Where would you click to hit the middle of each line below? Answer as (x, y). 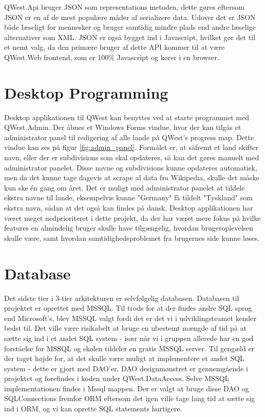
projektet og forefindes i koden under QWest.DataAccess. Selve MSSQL (117, 378)
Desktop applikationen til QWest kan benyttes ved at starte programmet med (127, 117)
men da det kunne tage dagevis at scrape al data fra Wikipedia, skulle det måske (132, 177)
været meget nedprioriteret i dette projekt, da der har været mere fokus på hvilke (132, 217)
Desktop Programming (86, 92)
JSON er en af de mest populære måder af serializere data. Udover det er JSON (130, 17)
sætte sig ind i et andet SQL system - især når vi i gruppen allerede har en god (129, 338)
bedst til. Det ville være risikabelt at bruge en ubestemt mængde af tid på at (125, 328)
